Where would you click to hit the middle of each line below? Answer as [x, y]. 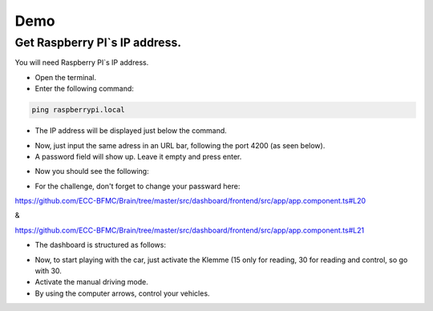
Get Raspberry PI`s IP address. [98, 42]
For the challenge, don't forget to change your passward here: [138, 186]
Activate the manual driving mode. [91, 282]
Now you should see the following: [92, 172]
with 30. [48, 271]
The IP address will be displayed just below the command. [131, 131]
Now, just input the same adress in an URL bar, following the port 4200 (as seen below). [180, 145]
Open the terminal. [65, 77]
